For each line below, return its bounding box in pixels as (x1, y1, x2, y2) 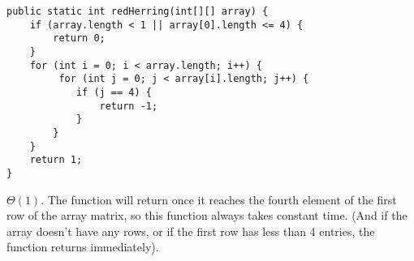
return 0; (53, 32, 106, 45)
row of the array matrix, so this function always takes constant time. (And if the (6, 207, 408, 224)
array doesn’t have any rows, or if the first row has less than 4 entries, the (6, 222, 375, 239)
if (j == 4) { (75, 86, 152, 98)
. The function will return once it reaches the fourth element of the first (41, 190, 397, 208)
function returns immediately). (6, 238, 159, 255)
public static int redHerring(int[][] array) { (6, 6, 269, 17)
